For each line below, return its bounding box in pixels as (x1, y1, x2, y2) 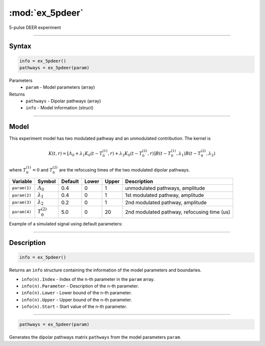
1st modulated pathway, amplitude (125, 192, 204, 198)
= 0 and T (32, 167, 53, 173)
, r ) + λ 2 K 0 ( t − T (107, 150, 142, 157)
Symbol (37, 178, 56, 185)
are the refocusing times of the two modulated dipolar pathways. (59, 167, 190, 173)
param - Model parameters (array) (26, 84, 95, 90)
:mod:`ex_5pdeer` (9, 7, 83, 18)
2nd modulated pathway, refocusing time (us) (125, 208, 231, 215)
